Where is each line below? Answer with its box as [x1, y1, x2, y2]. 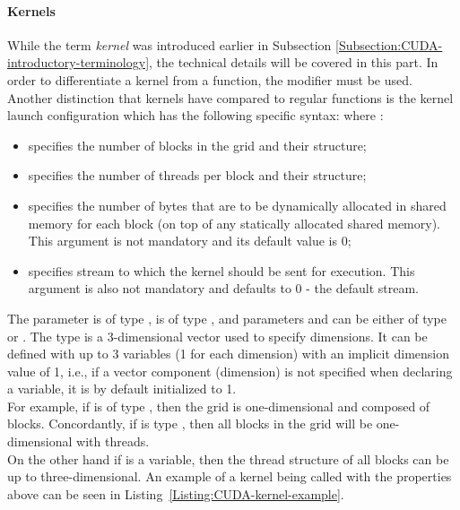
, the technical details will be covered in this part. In [149, 53, 438, 72]
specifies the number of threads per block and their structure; [28, 166, 367, 185]
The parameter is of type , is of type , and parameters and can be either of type [7, 308, 447, 327]
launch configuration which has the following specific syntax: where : [7, 106, 384, 125]
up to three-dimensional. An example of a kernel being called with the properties [7, 467, 452, 486]
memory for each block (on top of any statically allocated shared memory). [28, 213, 440, 232]
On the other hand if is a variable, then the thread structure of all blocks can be [7, 449, 449, 468]
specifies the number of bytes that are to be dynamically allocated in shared [28, 195, 447, 214]
